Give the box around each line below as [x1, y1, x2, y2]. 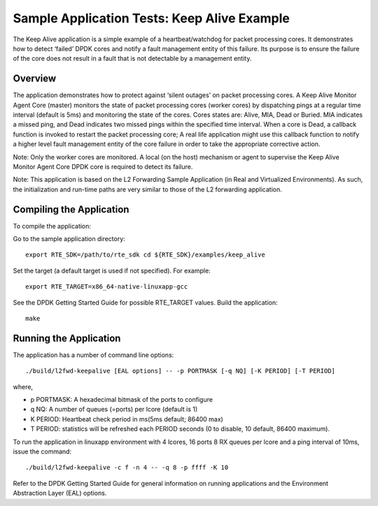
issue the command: [13, 447, 72, 456]
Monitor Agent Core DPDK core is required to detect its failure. [13, 162, 193, 171]
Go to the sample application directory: [13, 235, 125, 243]
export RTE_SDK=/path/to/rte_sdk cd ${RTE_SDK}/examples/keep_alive [25, 251, 265, 259]
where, [13, 382, 34, 391]
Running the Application [13, 332, 121, 344]
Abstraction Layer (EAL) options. [13, 489, 107, 498]
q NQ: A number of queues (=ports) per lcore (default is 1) [30, 405, 198, 414]
